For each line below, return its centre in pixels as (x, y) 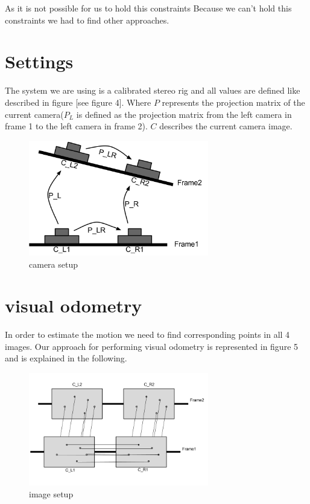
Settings (39, 61)
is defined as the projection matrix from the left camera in (184, 114)
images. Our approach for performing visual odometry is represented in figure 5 (152, 346)
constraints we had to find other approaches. (87, 20)
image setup (51, 493)
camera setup (53, 264)
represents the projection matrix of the (233, 102)
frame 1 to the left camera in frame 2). (76, 126)
